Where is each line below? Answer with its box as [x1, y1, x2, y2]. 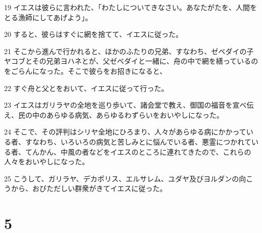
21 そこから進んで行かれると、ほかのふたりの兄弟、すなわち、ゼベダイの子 [4, 45, 254, 56]
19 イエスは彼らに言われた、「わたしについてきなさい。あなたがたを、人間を [4, 2, 257, 12]
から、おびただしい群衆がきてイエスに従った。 [11, 183, 167, 194]
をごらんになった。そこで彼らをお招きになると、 [4, 65, 167, 76]
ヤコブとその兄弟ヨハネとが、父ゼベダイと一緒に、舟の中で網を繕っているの [4, 56, 258, 66]
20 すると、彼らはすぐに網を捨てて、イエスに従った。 [4, 29, 183, 39]
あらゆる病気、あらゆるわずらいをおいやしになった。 [46, 109, 224, 120]
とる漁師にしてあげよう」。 [4, 12, 93, 22]
